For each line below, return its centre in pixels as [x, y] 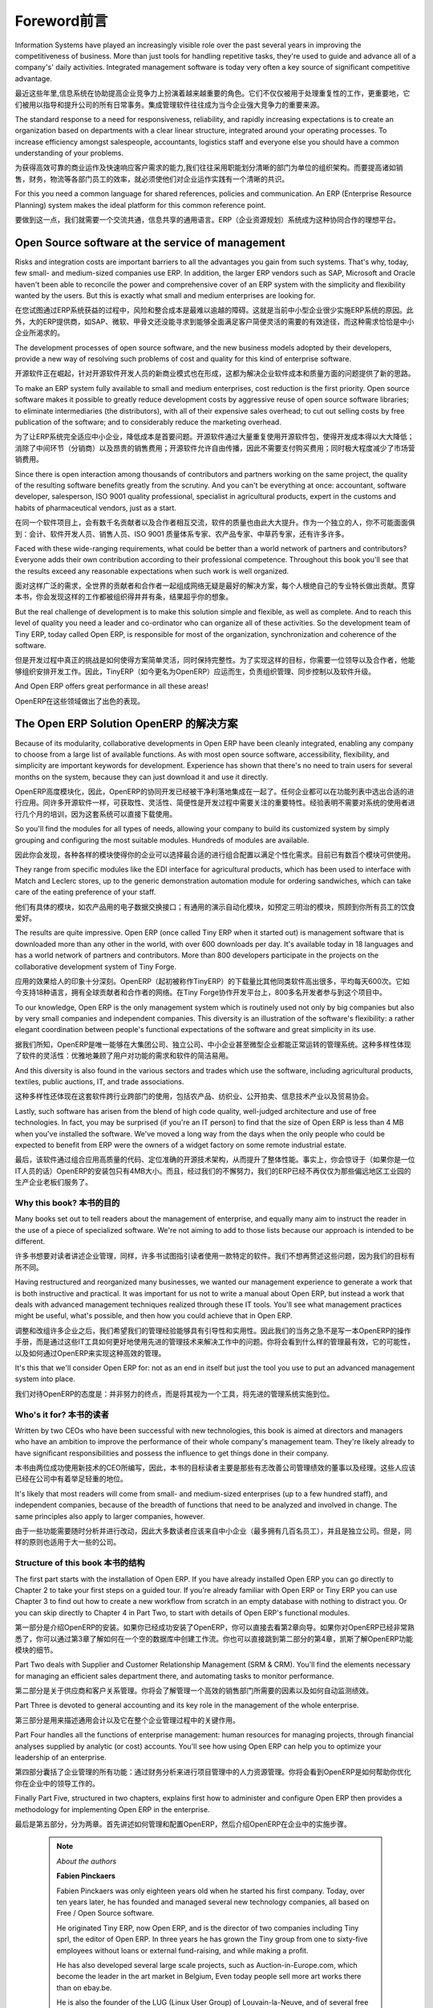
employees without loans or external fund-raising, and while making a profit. [182, 1950]
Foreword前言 [61, 21]
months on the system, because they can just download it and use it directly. [142, 777]
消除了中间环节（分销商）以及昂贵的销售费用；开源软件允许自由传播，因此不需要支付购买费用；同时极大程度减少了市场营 [215, 448]
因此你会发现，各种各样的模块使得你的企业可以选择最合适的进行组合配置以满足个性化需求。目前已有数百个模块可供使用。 [215, 855]
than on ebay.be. [84, 1987]
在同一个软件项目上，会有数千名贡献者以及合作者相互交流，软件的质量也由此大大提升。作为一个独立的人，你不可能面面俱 [215, 523]
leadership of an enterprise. [61, 1757]
